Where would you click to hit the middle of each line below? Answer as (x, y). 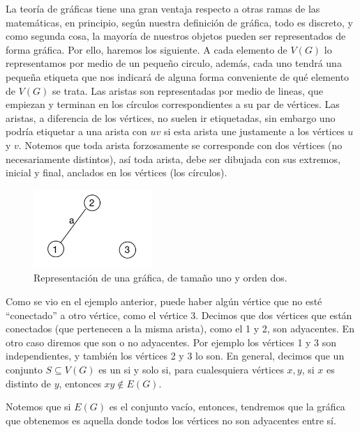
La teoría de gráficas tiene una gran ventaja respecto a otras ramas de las (163, 8)
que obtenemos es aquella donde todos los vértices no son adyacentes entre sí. (171, 420)
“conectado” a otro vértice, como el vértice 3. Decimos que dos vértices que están (179, 315)
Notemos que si (38, 407)
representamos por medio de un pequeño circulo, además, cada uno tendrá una (174, 63)
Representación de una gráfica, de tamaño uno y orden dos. (160, 278)
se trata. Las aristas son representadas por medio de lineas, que (187, 90)
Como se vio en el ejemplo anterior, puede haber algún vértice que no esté (164, 301)
